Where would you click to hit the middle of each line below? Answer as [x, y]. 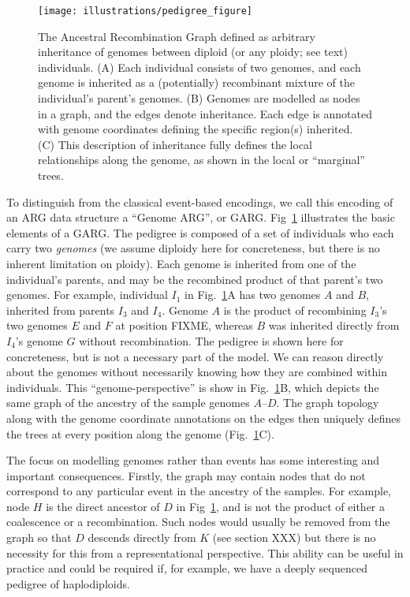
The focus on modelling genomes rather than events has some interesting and [193, 460]
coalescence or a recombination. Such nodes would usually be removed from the [198, 522]
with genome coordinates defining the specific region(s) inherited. [196, 129]
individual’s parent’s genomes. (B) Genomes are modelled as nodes [199, 98]
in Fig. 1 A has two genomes [253, 295]
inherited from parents [61, 310]
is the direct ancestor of [103, 506]
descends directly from [142, 537]
